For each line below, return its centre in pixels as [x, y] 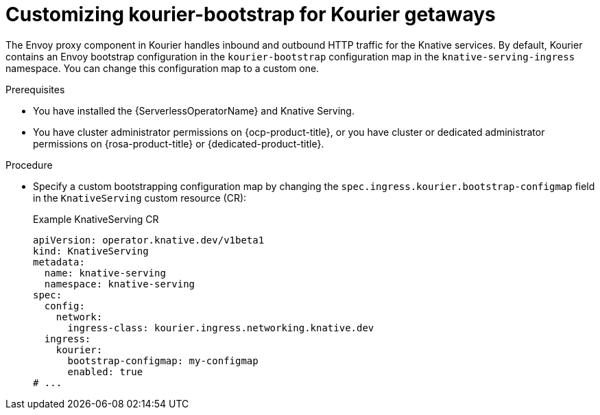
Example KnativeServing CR [96, 219]
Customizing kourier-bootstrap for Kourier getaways [251, 14]
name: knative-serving [105, 273]
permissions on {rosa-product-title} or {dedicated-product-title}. [179, 143]
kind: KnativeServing [91, 251]
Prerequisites [35, 89]
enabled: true [105, 371]
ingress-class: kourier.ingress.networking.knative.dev [221, 328]
